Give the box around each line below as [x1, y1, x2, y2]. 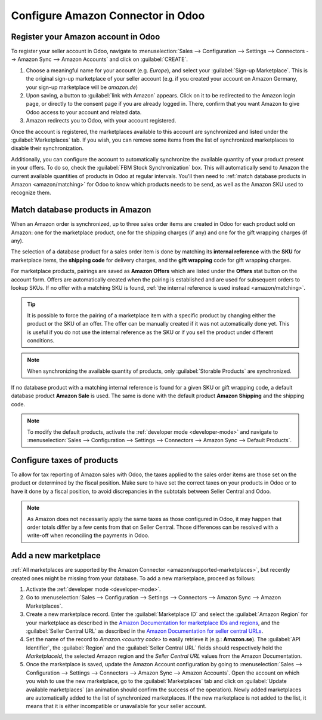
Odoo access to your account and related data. [26, 108, 142, 116]
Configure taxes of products [11, 455, 119, 465]
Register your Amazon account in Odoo [11, 32, 160, 42]
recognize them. [11, 189, 51, 197]
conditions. [27, 336, 55, 344]
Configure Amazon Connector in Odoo [11, 9, 205, 22]
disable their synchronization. [11, 145, 84, 152]
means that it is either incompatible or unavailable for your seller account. [26, 703, 207, 710]
